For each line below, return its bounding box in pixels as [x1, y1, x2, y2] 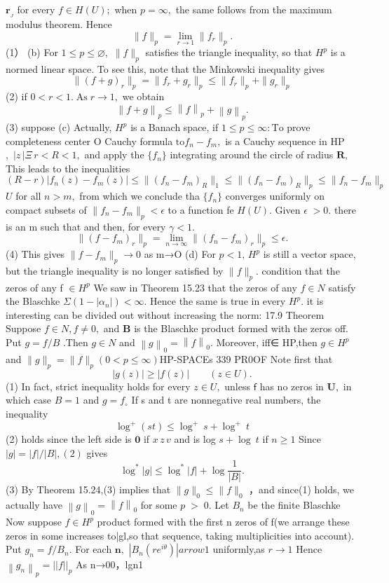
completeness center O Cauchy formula [6, 133, 173, 148]
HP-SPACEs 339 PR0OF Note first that [159, 352, 333, 366]
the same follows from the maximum [175, 2, 332, 16]
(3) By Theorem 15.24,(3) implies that [6, 482, 171, 497]
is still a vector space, [263, 247, 356, 261]
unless [224, 378, 251, 393]
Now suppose [6, 514, 62, 529]
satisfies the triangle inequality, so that [145, 45, 313, 60]
